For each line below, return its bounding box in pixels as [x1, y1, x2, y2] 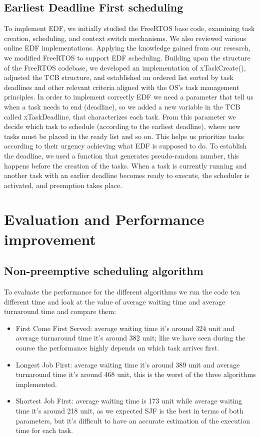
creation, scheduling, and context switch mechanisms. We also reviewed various [4, 32, 246, 43]
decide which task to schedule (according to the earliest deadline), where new [4, 121, 240, 131]
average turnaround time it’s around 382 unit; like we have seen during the [15, 332, 245, 343]
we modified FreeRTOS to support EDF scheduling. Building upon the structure [4, 52, 250, 62]
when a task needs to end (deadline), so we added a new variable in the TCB [4, 101, 240, 111]
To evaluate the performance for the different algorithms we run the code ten [4, 286, 240, 297]
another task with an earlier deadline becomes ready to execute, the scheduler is [4, 170, 249, 180]
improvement [4, 228, 96, 249]
